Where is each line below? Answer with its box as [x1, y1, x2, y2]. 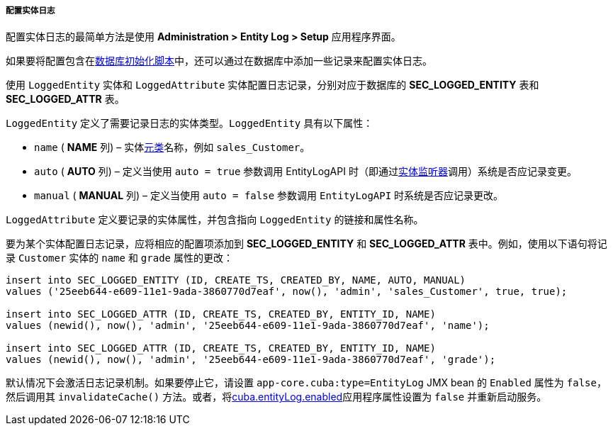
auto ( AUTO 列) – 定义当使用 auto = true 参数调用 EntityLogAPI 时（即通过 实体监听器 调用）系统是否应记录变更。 [34, 165, 577, 178]
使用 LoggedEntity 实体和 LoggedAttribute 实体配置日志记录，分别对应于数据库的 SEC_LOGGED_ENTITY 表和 [6, 79, 539, 91]
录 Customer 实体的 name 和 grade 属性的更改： [6, 252, 233, 264]
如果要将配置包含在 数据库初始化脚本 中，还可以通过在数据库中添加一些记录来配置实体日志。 [6, 55, 432, 67]
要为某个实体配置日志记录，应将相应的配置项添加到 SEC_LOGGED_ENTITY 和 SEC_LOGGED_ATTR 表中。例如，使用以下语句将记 [6, 237, 607, 250]
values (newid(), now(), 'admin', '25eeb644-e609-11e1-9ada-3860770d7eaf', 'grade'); [6, 354, 496, 366]
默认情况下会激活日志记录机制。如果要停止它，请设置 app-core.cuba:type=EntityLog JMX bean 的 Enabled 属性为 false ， [6, 376, 607, 389]
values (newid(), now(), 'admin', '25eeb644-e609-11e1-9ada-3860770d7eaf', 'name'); [6, 320, 490, 332]
